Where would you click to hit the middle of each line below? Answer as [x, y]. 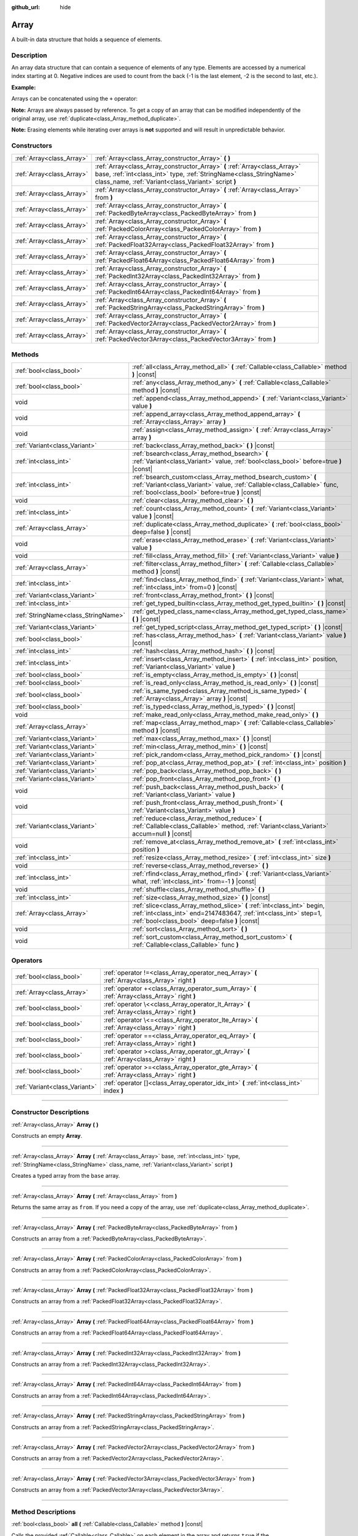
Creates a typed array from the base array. [66, 1176]
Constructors [32, 146]
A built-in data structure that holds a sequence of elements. [87, 39]
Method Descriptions [44, 1511]
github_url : [25, 7]
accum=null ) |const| [162, 834]
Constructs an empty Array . [47, 1136]
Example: [24, 87]
